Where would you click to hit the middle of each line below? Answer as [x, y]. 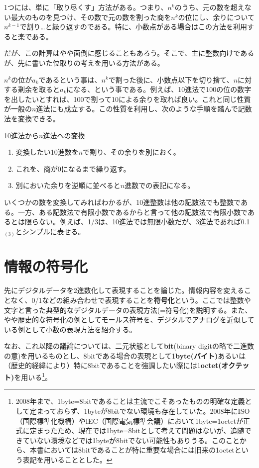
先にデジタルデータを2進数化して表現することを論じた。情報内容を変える [124, 290]
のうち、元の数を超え [209, 7]
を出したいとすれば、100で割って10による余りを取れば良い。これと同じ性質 [128, 99]
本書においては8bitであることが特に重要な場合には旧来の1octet [132, 450]
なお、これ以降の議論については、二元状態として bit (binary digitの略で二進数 [129, 346]
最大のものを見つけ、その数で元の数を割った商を [91, 17]
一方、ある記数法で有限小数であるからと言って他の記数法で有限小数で [133, 212]
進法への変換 [64, 135]
